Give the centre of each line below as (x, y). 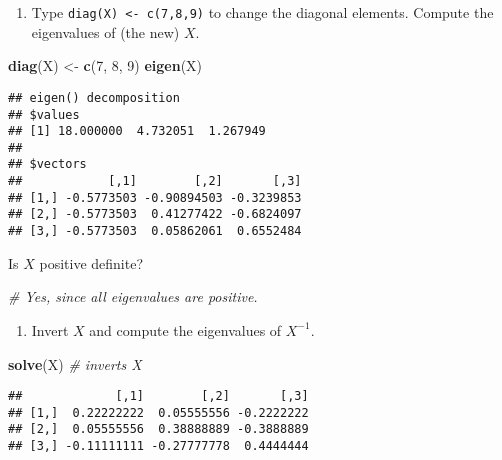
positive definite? (91, 262)
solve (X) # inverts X (75, 363)
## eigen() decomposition (94, 97)
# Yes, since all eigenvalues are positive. (133, 296)
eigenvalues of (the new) (105, 31)
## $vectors (47, 164)
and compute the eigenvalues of (185, 329)
